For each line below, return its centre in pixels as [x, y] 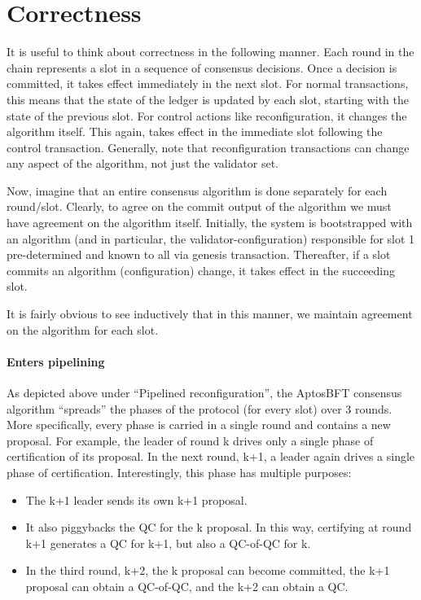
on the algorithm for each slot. [83, 329]
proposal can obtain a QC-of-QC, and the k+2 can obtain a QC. [187, 586]
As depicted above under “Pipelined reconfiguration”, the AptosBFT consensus [204, 393]
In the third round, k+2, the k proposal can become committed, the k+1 [208, 570]
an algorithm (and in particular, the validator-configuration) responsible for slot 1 [211, 238]
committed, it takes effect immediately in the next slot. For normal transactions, [208, 83]
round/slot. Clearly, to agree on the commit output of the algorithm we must [199, 206]
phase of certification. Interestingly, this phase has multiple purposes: [179, 472]
